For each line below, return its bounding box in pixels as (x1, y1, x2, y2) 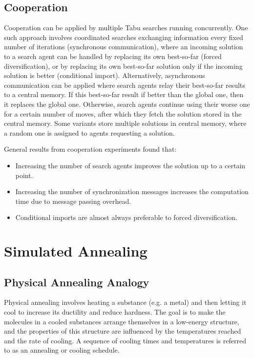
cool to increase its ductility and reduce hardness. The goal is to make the (4, 307, 226, 317)
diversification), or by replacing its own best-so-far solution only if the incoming (4, 60, 243, 71)
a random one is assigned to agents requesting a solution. (4, 127, 175, 138)
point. (15, 170, 33, 180)
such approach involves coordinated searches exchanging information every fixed (4, 32, 243, 42)
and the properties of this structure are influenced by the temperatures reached (4, 326, 241, 336)
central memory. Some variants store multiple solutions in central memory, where (4, 118, 247, 128)
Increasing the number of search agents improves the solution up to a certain (15, 160, 246, 170)
